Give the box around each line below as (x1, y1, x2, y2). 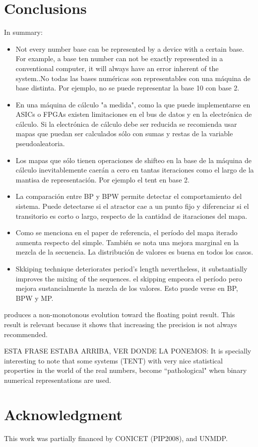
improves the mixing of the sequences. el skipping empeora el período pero (15, 273, 242, 283)
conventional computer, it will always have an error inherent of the (15, 63, 219, 73)
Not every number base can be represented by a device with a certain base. (15, 43, 244, 54)
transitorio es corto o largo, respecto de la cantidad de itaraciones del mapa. (15, 210, 248, 221)
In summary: (4, 27, 43, 37)
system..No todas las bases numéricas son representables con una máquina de (15, 73, 251, 83)
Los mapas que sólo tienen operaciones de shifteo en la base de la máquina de (15, 155, 252, 165)
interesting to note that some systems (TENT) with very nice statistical (4, 355, 223, 365)
